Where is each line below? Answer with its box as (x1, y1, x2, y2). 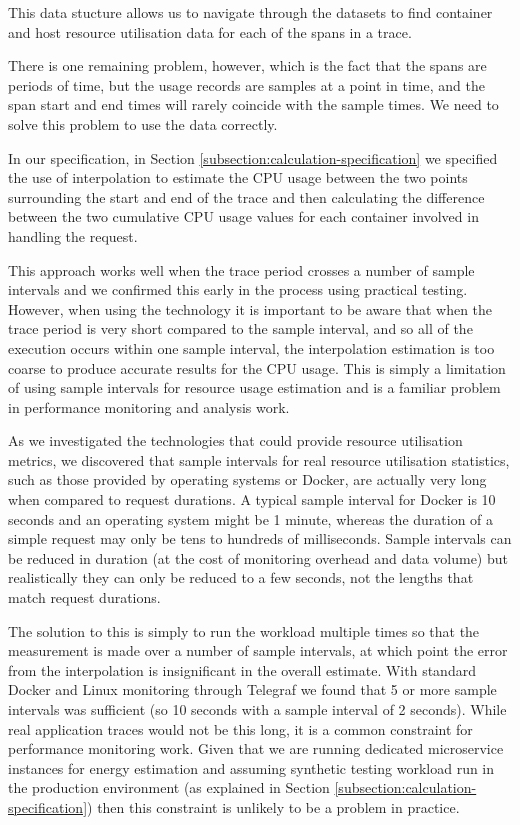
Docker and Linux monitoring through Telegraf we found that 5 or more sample (8, 679, 497, 700)
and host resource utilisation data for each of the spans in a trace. (8, 21, 412, 42)
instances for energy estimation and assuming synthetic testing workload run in (8, 757, 495, 778)
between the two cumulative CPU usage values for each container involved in (8, 206, 479, 227)
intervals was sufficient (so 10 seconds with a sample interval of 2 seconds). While (8, 699, 507, 719)
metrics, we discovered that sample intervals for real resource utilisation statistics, (8, 449, 510, 470)
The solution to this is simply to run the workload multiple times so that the (8, 620, 480, 641)
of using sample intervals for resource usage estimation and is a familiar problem (8, 377, 501, 398)
